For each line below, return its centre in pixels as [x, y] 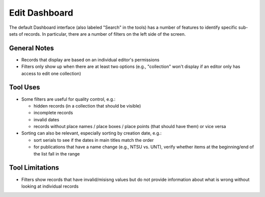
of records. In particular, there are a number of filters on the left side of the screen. [102, 34]
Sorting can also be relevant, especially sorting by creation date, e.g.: [92, 133]
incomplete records [53, 113]
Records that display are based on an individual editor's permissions [90, 60]
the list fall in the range [57, 153]
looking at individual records [50, 186]
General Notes [31, 48]
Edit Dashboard [41, 13]
